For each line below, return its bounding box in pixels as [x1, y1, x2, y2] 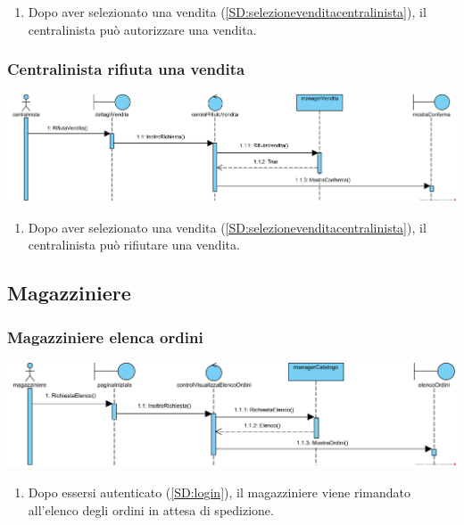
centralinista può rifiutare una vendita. [28, 235, 240, 254]
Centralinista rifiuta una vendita [7, 58, 245, 80]
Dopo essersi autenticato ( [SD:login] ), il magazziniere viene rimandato [28, 483, 410, 502]
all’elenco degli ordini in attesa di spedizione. [28, 500, 274, 519]
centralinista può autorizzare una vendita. [28, 20, 257, 38]
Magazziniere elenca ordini [7, 325, 203, 348]
